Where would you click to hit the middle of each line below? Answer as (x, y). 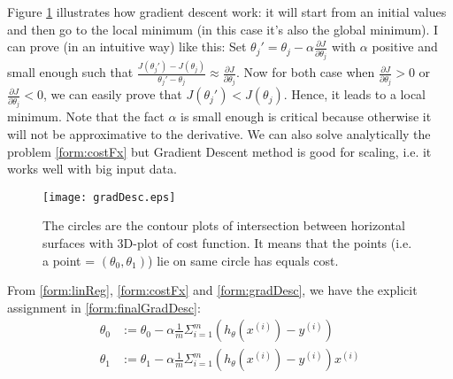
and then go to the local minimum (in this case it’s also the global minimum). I (223, 29)
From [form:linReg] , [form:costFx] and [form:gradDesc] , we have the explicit (212, 290)
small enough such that (70, 72)
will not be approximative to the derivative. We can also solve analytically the (219, 133)
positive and (405, 46)
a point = (69, 260)
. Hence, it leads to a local (354, 94)
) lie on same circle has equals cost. (243, 260)
